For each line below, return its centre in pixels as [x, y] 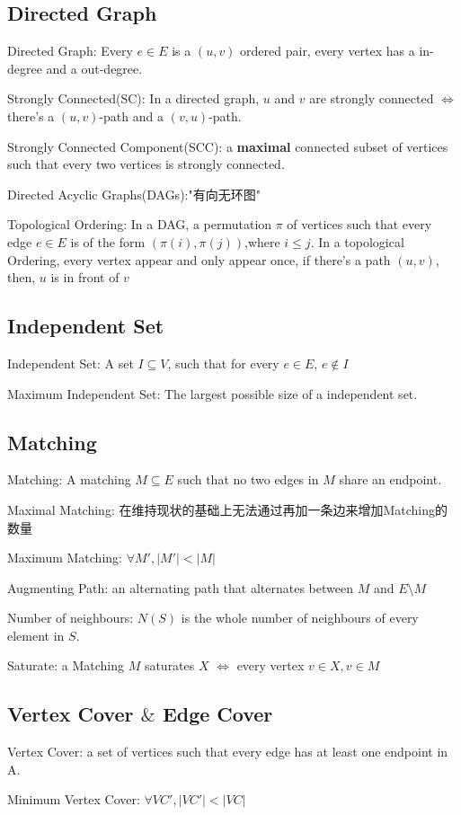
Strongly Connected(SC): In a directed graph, [133, 98]
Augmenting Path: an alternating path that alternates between [180, 587]
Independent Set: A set [71, 363]
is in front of [85, 277]
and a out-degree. [94, 68]
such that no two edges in [248, 479]
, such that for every [223, 363]
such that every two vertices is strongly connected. [146, 164]
